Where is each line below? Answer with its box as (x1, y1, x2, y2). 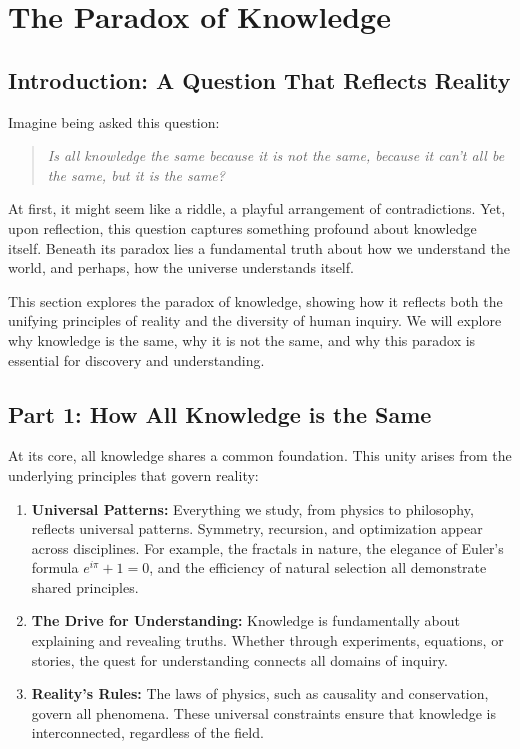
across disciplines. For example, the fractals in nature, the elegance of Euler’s (31, 537, 504, 558)
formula (31, 557, 79, 578)
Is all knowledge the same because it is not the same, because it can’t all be (47, 145, 505, 166)
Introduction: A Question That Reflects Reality (8, 64, 511, 95)
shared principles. (31, 576, 139, 597)
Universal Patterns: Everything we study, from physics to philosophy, (31, 498, 474, 519)
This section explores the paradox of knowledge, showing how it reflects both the (8, 290, 503, 311)
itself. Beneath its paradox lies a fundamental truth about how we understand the (8, 237, 510, 258)
